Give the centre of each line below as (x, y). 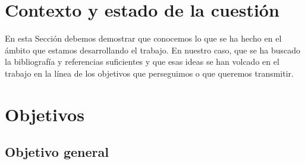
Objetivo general (57, 152)
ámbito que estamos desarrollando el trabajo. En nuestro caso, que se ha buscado (153, 50)
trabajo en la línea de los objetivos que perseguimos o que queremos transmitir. (149, 73)
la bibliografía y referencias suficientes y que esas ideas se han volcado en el (142, 61)
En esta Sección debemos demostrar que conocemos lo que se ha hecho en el (143, 38)
